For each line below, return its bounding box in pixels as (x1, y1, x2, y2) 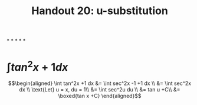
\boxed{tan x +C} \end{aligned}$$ (58, 93, 142, 100)
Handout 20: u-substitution (31, 4, 169, 18)
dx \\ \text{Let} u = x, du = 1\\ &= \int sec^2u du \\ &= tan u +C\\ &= (19, 86, 180, 93)
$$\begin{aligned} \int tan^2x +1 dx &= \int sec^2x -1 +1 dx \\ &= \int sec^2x (8, 80, 192, 87)
